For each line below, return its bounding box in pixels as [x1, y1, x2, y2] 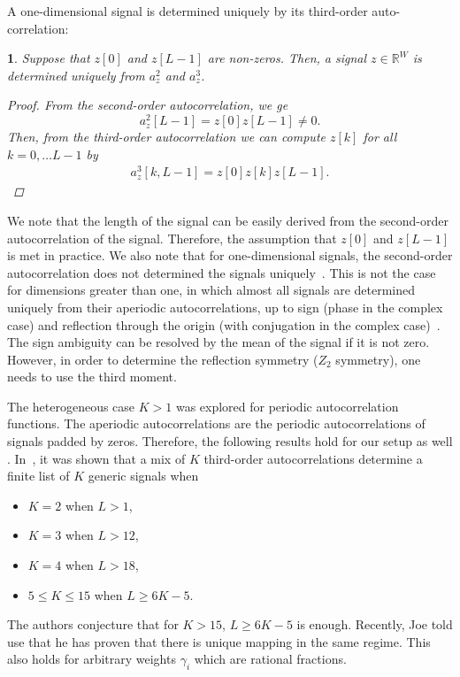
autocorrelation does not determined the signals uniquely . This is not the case [7, 263, 436, 281]
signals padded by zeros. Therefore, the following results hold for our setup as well [7, 432, 453, 450]
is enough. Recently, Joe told [296, 615, 453, 634]
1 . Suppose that [7, 49, 90, 67]
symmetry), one [335, 350, 421, 368]
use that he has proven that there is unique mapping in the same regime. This [7, 632, 431, 650]
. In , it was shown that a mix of [7, 449, 186, 467]
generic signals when [88, 466, 199, 485]
